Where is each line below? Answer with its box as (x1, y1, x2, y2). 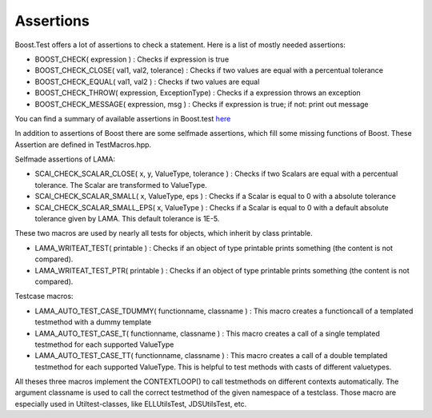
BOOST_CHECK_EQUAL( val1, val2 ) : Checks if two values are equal (34, 77, 260, 86)
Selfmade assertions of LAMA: (14, 154, 116, 164)
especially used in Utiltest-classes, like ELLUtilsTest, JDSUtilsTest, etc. (14, 399, 247, 408)
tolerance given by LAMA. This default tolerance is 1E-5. (34, 214, 220, 224)
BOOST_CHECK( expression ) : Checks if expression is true (34, 54, 230, 64)
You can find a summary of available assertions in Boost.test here (14, 113, 231, 123)
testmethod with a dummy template (34, 317, 152, 327)
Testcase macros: (14, 292, 74, 301)
